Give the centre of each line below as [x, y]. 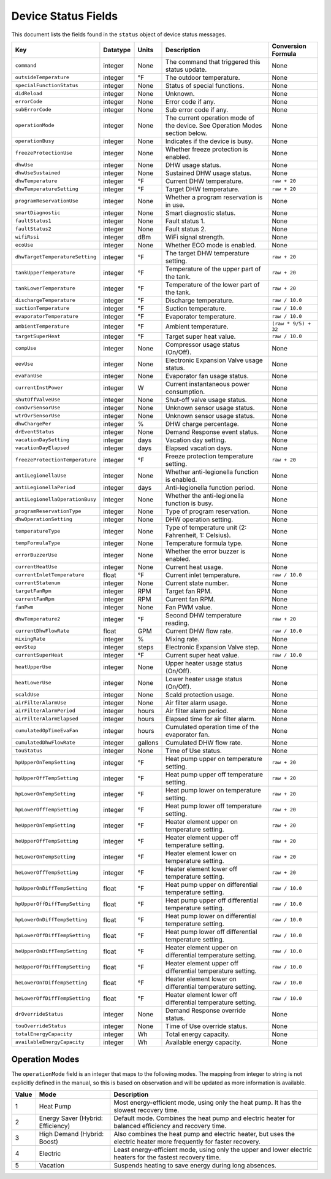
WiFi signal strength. [195, 237]
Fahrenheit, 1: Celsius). [198, 535]
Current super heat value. [203, 655]
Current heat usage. [195, 566]
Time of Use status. [194, 751]
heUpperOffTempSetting [47, 841]
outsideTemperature [42, 78]
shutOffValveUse [38, 400]
